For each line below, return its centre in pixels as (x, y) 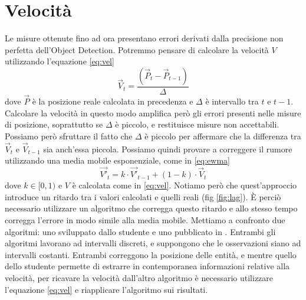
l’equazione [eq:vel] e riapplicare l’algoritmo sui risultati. (106, 289)
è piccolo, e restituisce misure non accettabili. (197, 124)
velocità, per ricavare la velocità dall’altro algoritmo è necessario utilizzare (139, 277)
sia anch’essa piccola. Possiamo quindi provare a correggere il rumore (168, 149)
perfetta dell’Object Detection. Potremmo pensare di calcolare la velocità (137, 49)
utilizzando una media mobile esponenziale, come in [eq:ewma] (117, 160)
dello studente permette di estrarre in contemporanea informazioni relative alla (147, 266)
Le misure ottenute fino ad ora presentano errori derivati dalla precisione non (144, 38)
